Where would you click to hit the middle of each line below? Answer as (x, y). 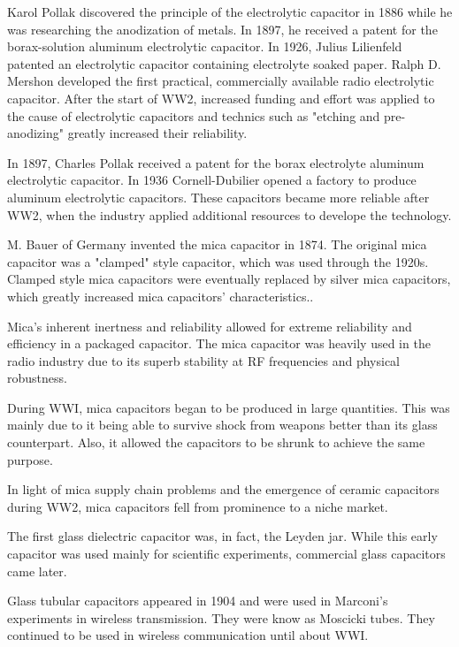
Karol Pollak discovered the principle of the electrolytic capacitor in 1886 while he (230, 11)
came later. (37, 571)
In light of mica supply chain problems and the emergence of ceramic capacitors (223, 489)
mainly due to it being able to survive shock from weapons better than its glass (222, 425)
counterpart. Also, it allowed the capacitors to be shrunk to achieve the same (216, 442)
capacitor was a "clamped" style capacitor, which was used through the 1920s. (218, 261)
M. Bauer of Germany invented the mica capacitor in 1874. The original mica (217, 244)
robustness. (37, 378)
